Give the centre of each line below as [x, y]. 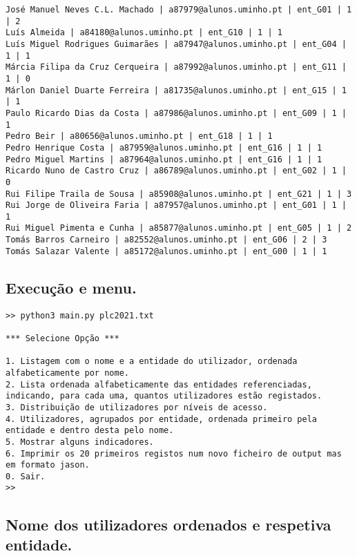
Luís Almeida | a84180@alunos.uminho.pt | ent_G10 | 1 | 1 [144, 33]
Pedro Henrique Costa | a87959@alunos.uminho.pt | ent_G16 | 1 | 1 [164, 147]
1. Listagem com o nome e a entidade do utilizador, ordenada [152, 362]
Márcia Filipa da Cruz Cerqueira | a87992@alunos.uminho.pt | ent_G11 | [176, 67]
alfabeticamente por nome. [67, 373]
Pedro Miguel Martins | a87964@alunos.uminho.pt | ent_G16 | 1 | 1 [164, 159]
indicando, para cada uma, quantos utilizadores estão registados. [164, 396]
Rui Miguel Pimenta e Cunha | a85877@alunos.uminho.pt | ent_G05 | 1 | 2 [179, 228]
